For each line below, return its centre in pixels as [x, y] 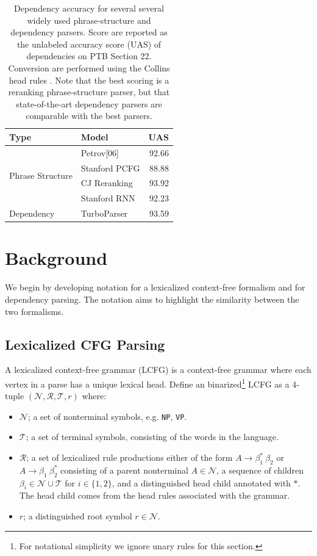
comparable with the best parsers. [89, 116]
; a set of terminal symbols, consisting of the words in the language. [152, 437]
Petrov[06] [100, 152]
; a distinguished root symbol [78, 516]
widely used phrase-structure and [89, 20]
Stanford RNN [108, 198]
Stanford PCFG [110, 168]
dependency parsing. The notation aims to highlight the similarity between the [152, 299]
